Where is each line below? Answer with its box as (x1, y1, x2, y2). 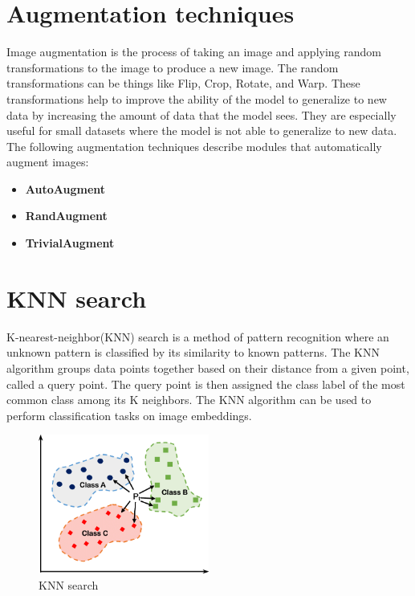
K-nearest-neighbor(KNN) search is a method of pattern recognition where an (6, 328, 389, 345)
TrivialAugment (25, 235, 115, 251)
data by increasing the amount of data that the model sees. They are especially (6, 106, 397, 123)
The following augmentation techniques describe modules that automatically (6, 137, 382, 154)
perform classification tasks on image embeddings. (6, 406, 252, 423)
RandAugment (25, 207, 108, 224)
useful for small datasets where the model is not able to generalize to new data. (6, 122, 397, 139)
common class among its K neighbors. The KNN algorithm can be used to (6, 391, 372, 408)
